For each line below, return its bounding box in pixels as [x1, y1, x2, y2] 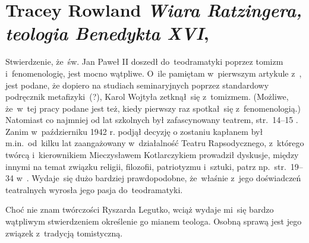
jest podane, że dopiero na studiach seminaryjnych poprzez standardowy [5, 78, 269, 91]
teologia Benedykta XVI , [5, 21, 209, 46]
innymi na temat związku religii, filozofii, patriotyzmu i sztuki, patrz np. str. [5, 160, 286, 172]
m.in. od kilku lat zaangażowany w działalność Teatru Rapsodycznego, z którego [5, 137, 304, 149]
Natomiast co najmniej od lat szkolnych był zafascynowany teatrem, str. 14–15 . [5, 113, 298, 126]
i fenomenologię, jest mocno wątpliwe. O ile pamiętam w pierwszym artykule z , [5, 67, 302, 79]
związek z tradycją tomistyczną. [5, 226, 123, 239]
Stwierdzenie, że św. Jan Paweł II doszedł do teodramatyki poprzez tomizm [5, 55, 283, 68]
